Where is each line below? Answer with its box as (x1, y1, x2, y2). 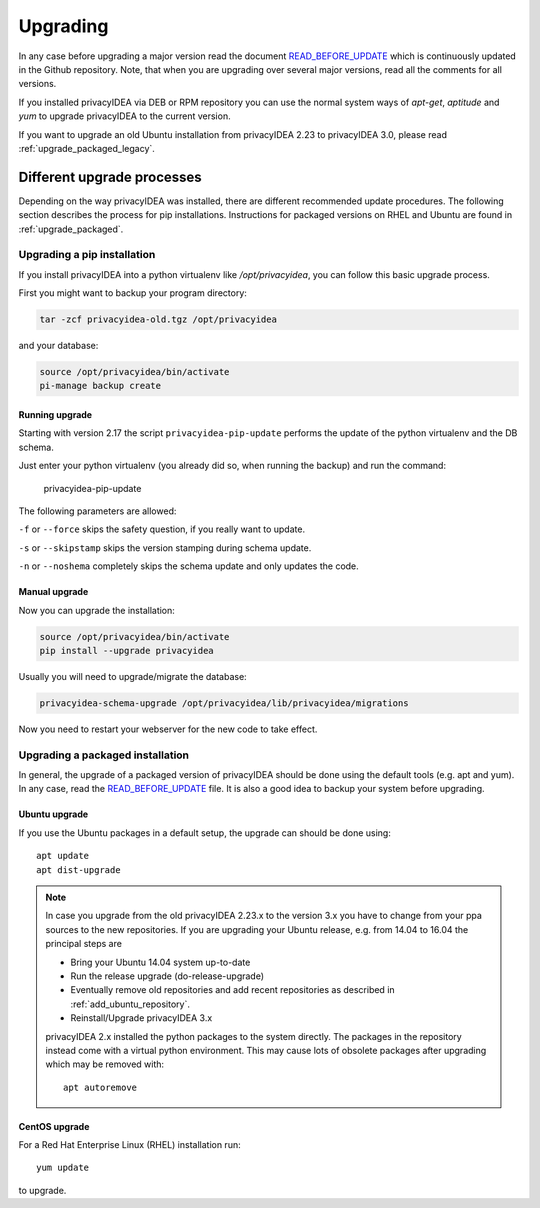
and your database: (18, 340, 99, 352)
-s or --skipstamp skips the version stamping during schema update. (18, 541, 312, 554)
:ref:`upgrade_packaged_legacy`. (18, 142, 155, 154)
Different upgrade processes (18, 168, 202, 185)
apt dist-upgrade (36, 864, 121, 875)
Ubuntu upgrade (18, 808, 89, 820)
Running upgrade (18, 409, 93, 421)
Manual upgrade (18, 586, 89, 598)
